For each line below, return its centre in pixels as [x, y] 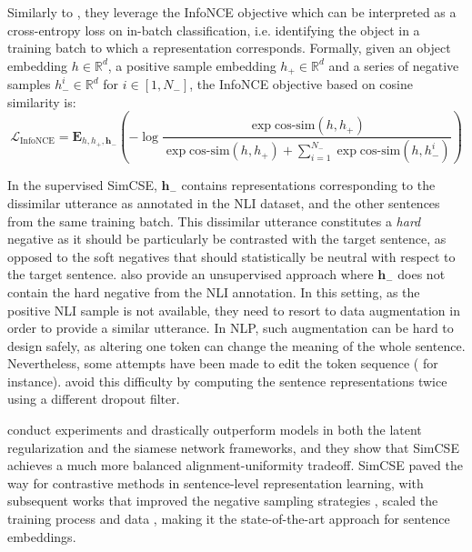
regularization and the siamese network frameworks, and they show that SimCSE [233, 447]
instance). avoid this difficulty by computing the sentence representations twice [227, 381]
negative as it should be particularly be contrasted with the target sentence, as [227, 239]
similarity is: [42, 101]
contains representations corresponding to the [308, 185]
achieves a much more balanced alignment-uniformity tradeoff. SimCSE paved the [235, 465]
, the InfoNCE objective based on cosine [301, 84]
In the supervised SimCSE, [82, 185]
